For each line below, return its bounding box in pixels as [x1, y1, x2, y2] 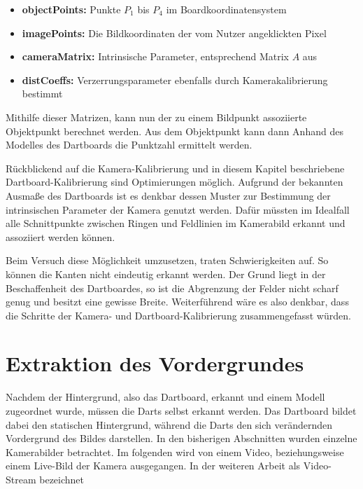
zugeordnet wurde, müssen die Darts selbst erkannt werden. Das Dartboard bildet [6, 404, 357, 418]
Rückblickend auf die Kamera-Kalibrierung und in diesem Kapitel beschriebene [6, 160, 345, 175]
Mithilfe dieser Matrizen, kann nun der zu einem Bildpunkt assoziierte [6, 109, 307, 124]
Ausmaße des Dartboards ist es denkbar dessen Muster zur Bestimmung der [6, 188, 331, 202]
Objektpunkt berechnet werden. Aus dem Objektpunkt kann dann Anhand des [6, 123, 343, 138]
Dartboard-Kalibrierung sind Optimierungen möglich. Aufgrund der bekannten [6, 174, 343, 189]
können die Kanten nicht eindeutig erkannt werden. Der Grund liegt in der [6, 266, 326, 281]
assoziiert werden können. [6, 229, 115, 244]
